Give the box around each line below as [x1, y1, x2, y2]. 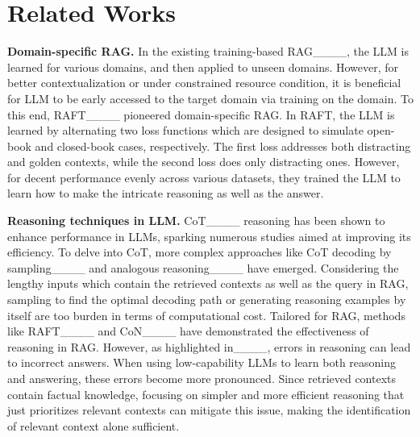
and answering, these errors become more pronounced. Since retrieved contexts [7, 370, 397, 386]
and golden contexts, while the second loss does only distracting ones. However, [7, 153, 400, 170]
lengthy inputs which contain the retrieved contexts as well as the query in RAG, [7, 275, 409, 292]
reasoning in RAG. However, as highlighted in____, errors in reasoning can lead [7, 338, 411, 355]
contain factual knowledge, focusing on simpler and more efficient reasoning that [7, 385, 405, 402]
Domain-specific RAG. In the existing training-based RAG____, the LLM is [7, 43, 409, 60]
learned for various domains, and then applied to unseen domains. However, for [7, 58, 399, 75]
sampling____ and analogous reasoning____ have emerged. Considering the [7, 259, 399, 276]
